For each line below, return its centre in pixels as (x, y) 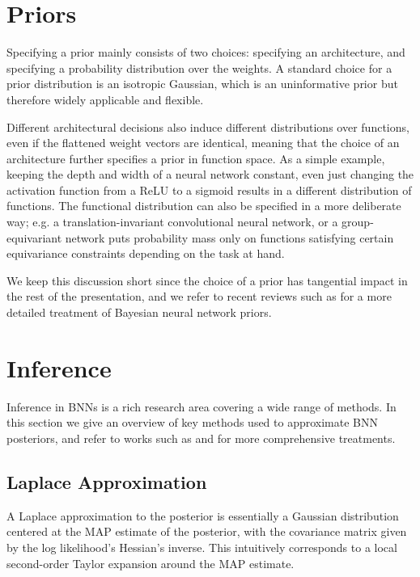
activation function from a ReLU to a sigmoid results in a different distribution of (209, 190)
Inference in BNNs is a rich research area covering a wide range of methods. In (202, 406)
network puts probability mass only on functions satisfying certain (229, 237)
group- (358, 222)
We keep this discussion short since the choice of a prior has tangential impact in (207, 280)
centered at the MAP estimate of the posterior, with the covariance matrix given (207, 531)
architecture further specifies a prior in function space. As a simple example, (196, 158)
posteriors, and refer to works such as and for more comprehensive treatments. (201, 438)
